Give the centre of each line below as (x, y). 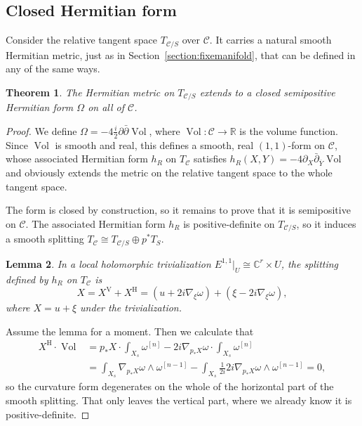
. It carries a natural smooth (270, 40)
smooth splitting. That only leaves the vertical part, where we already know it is (179, 400)
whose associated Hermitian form (77, 159)
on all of (106, 107)
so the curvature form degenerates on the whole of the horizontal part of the (170, 386)
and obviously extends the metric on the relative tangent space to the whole (169, 173)
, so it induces (326, 223)
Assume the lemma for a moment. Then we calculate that (130, 331)
